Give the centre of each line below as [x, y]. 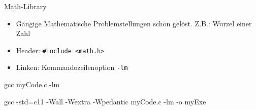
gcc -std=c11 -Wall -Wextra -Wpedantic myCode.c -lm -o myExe [105, 101]
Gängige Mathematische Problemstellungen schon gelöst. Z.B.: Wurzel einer [134, 23]
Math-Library [25, 6]
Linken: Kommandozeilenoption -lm [72, 67]
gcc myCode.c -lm [32, 84]
